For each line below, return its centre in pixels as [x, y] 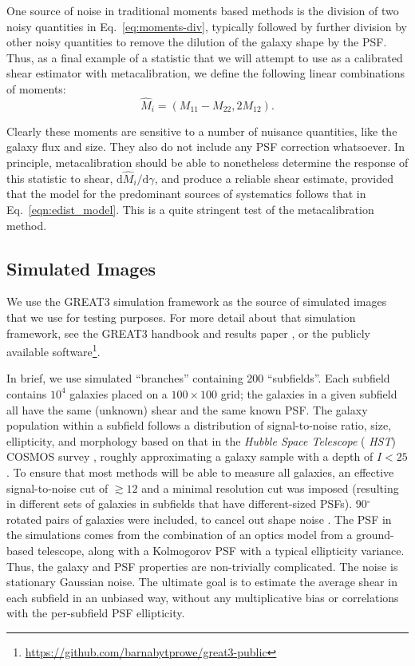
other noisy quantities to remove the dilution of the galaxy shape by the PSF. [197, 42]
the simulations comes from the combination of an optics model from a [180, 535]
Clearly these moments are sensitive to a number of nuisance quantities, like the [202, 131]
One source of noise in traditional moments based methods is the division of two [203, 10]
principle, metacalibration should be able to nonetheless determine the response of [207, 162]
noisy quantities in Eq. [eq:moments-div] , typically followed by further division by [207, 26]
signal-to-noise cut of [57, 488]
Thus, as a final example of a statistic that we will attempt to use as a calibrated [205, 57]
